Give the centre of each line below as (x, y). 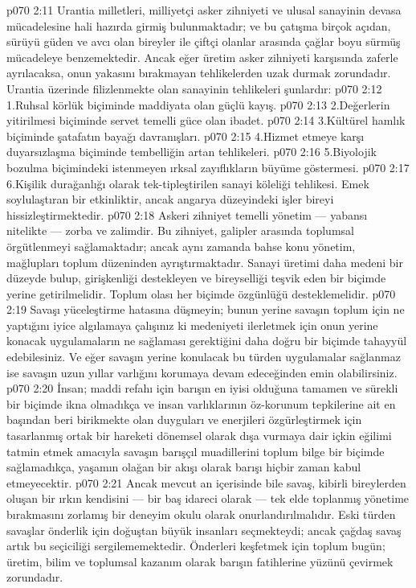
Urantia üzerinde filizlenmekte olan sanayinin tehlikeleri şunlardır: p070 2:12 (194, 88)
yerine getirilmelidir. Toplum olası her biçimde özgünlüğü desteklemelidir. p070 (201, 293)
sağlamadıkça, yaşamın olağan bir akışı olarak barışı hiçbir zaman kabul (184, 467)
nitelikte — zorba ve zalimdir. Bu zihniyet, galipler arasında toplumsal (180, 230)
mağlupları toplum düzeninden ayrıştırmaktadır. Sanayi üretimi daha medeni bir (205, 262)
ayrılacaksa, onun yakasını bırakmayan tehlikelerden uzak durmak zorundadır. (199, 73)
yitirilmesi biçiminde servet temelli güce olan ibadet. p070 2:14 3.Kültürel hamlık (206, 120)
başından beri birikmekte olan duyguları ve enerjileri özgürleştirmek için (184, 419)
